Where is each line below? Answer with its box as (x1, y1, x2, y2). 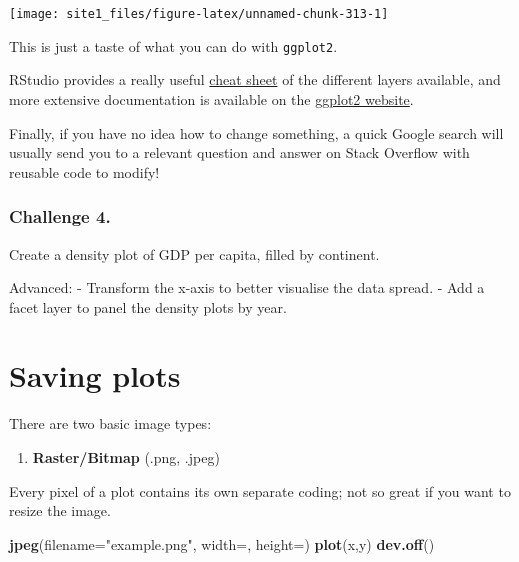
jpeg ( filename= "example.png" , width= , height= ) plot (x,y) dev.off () (9, 533, 435, 554)
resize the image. (9, 500, 111, 521)
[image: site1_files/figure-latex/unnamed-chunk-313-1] (9, 7, 389, 21)
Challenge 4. (9, 204, 111, 229)
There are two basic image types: (9, 413, 212, 434)
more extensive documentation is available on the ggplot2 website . (9, 88, 414, 109)
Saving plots (9, 355, 181, 396)
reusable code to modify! (9, 161, 160, 182)
